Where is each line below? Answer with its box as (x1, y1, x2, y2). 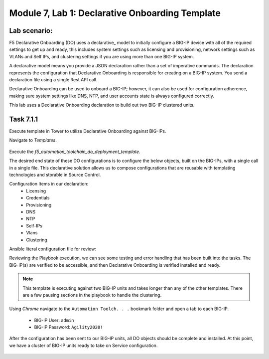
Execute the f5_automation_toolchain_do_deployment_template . (9, 149, 140, 155)
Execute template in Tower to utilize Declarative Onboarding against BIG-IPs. (9, 128, 166, 134)
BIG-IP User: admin (34, 317, 74, 323)
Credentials (26, 195, 50, 201)
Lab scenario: (9, 26, 53, 35)
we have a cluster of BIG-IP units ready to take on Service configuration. (9, 342, 158, 349)
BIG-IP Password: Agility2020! (34, 324, 103, 330)
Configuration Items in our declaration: (9, 181, 89, 187)
